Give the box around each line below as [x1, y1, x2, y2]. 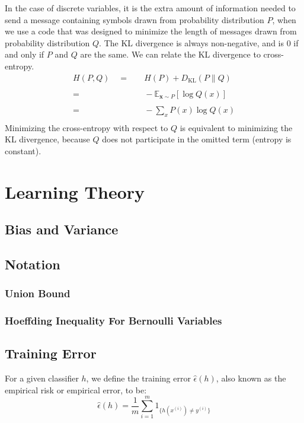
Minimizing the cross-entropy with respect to [5, 121, 168, 133]
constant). [5, 144, 41, 157]
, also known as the [216, 372, 286, 384]
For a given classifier [5, 372, 79, 384]
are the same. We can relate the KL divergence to [80, 48, 261, 61]
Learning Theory [5, 179, 145, 203]
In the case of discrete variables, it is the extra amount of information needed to [5, 2, 296, 14]
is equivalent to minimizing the [180, 121, 293, 133]
